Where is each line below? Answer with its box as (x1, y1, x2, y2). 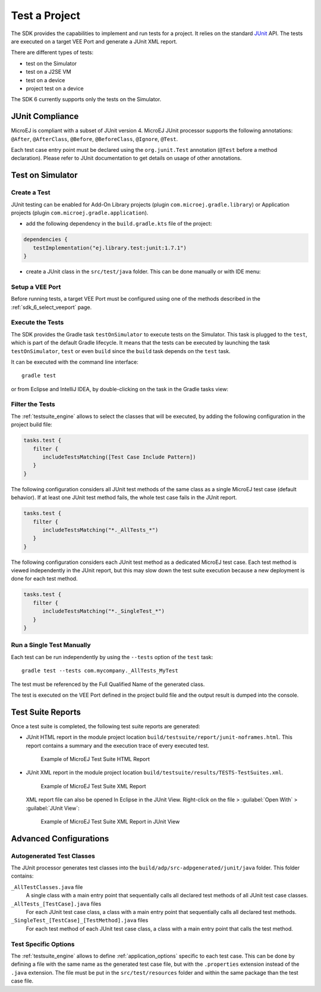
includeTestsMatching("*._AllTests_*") (42, 526, 159, 533)
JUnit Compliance (11, 111, 79, 121)
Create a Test (11, 188, 51, 196)
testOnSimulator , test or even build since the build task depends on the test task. (11, 347, 231, 354)
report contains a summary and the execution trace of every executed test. (26, 742, 209, 749)
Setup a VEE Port (11, 283, 61, 291)
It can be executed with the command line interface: (11, 358, 139, 366)
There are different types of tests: (11, 49, 94, 56)
